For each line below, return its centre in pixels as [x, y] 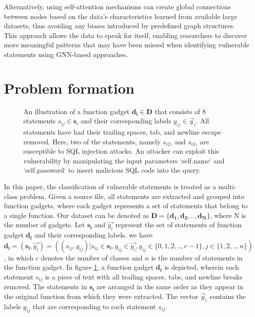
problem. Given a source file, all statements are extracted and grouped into [132, 196]
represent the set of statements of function [178, 225]
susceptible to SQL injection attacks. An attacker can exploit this [121, 151]
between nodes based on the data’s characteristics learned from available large [121, 16]
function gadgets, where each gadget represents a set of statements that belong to [126, 206]
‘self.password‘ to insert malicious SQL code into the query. [112, 170]
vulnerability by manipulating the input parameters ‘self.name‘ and [124, 160]
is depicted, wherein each [202, 267]
